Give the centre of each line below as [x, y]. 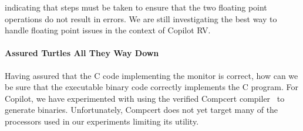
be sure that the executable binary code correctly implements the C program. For [151, 87]
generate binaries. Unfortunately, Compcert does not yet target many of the [142, 110]
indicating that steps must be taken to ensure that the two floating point [136, 7]
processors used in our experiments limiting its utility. [102, 121]
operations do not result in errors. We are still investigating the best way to [141, 18]
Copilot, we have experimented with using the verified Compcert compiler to [145, 98]
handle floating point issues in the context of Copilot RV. [108, 30]
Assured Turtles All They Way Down [82, 53]
